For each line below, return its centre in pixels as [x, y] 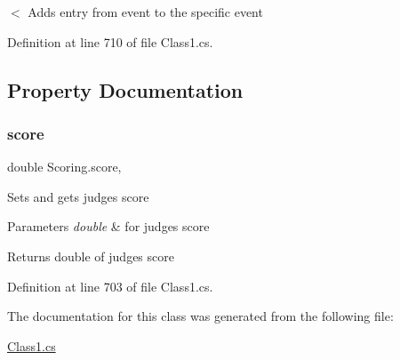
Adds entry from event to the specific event [145, 12]
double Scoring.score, [64, 167]
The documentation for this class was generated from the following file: [200, 316]
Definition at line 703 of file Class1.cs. [110, 286]
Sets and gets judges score [78, 196]
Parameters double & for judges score [108, 226]
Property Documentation [125, 89]
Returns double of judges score [91, 256]
